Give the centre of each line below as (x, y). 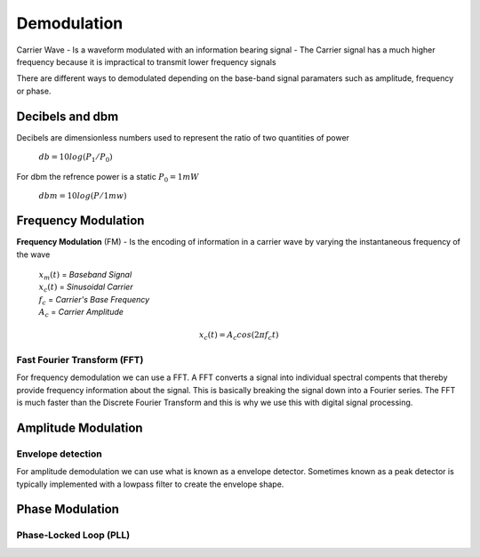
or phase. (34, 91)
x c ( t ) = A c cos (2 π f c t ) (239, 336)
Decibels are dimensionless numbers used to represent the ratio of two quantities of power (183, 137)
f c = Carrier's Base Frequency (94, 300)
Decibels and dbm (68, 116)
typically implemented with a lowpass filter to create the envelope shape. (150, 484)
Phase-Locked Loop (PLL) (73, 536)
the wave (33, 254)
